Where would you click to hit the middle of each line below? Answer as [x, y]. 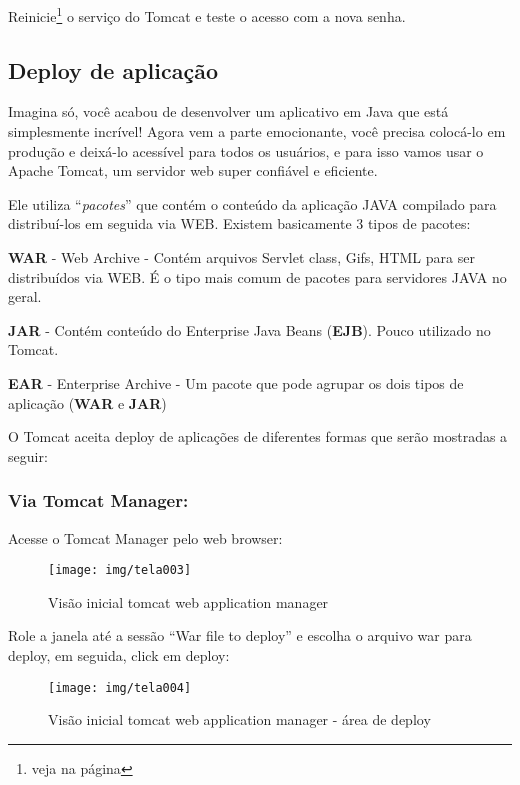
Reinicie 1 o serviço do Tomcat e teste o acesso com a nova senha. [207, 14]
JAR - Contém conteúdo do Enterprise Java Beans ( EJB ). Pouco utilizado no [249, 329]
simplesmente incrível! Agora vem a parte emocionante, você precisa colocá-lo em [257, 131]
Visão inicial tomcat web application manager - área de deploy [239, 719]
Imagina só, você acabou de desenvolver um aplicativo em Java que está [228, 111]
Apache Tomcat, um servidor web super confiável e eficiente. [193, 170]
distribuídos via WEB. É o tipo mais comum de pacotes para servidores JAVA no [257, 276]
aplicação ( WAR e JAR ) [87, 402]
